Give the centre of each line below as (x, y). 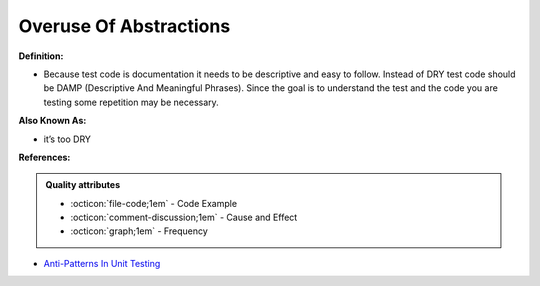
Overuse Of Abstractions (124, 26)
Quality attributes (82, 185)
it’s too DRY (67, 139)
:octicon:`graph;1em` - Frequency (139, 231)
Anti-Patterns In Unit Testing (102, 263)
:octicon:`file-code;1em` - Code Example (154, 203)
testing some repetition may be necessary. (131, 102)
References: (44, 157)
